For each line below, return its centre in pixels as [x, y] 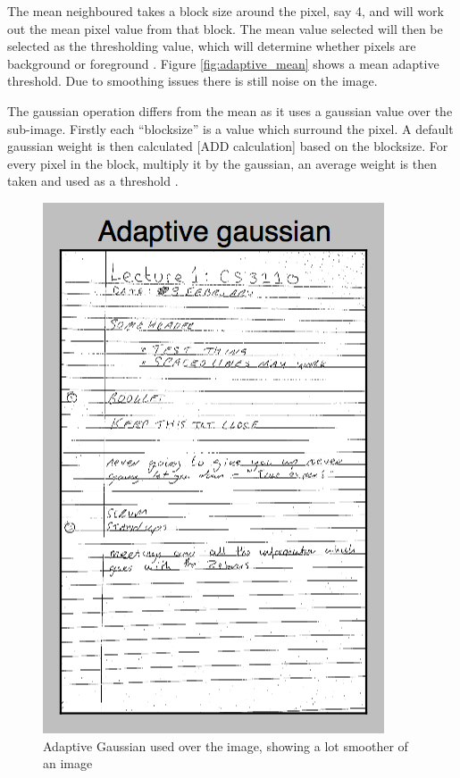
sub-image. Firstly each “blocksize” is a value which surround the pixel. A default [230, 128]
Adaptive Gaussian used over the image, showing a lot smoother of [226, 745]
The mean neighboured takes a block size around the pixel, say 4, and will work [226, 11]
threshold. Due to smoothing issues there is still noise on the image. [192, 81]
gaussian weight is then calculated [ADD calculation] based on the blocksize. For [228, 146]
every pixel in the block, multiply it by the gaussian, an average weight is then [222, 163]
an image [68, 763]
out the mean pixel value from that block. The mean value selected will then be [225, 28]
